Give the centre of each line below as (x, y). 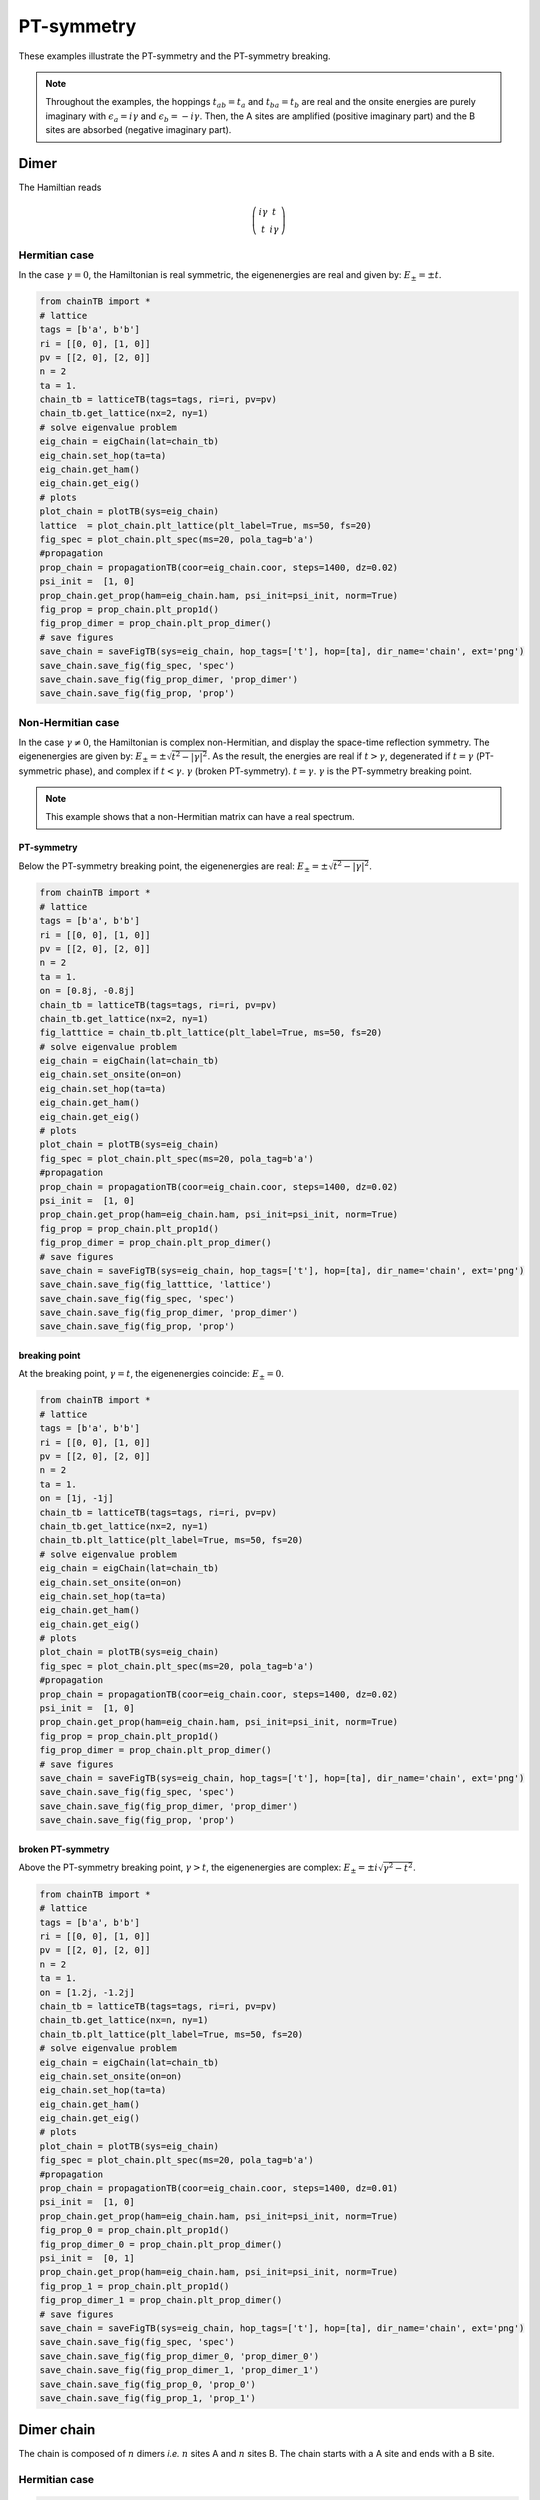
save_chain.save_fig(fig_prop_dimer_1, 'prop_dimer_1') (179, 2370)
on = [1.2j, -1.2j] (87, 1992)
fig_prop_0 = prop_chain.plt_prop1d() (134, 2230)
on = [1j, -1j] (76, 1498)
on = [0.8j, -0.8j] (87, 991)
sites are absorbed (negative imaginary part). (138, 130)
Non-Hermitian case (69, 722)
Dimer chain (57, 2430)
